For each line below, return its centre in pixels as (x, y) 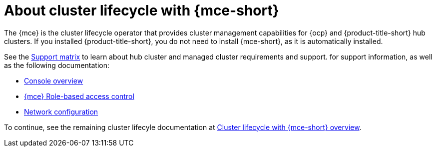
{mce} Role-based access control (79, 96)
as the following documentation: (57, 65)
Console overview (54, 80)
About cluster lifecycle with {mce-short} (142, 10)
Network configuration (61, 111)
